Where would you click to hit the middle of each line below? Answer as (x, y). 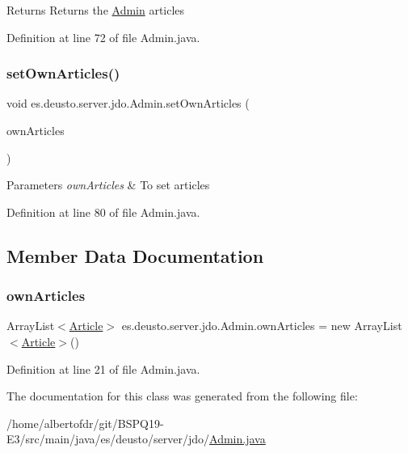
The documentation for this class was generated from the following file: (182, 396)
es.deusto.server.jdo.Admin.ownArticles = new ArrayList (262, 326)
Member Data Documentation (135, 255)
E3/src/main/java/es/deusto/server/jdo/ (108, 439)
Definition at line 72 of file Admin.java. (103, 37)
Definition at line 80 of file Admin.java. (103, 212)
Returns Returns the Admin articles (96, 10)
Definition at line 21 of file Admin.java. (103, 368)
